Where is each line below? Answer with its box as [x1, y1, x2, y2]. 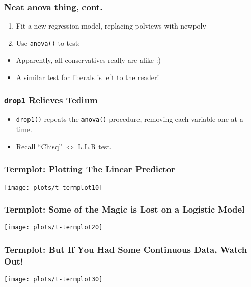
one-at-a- [217, 114, 246, 124]
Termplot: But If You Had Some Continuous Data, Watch [4, 243, 247, 255]
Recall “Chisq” [16, 141, 62, 151]
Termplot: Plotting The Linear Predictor [4, 163, 175, 175]
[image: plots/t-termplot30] [4, 276, 103, 283]
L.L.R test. [77, 141, 112, 151]
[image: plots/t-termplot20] [4, 224, 103, 231]
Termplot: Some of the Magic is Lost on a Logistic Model [4, 203, 245, 216]
